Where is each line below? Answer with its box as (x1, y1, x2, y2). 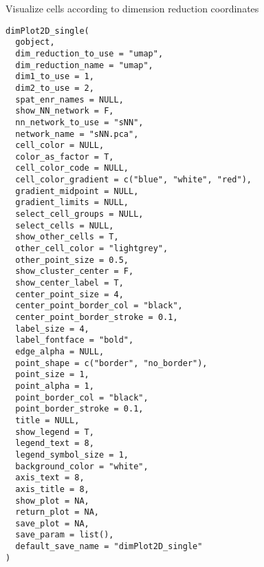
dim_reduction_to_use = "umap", (15, 48, 164, 58)
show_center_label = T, (15, 278, 124, 288)
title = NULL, (15, 415, 80, 425)
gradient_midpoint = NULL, (15, 186, 139, 196)
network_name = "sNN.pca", (15, 129, 139, 139)
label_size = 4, (15, 323, 89, 334)
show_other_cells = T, (15, 232, 119, 242)
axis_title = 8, (15, 484, 89, 494)
